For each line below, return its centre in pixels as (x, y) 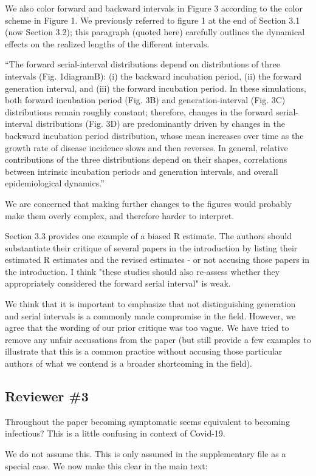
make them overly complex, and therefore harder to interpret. (120, 215)
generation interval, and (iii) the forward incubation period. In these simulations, (156, 88)
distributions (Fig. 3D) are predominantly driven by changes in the (160, 124)
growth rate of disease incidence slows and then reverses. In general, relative (146, 147)
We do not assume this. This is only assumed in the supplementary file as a (146, 454)
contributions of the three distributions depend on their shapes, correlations (146, 159)
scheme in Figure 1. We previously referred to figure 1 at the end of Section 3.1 (153, 20)
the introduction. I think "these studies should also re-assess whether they (143, 271)
